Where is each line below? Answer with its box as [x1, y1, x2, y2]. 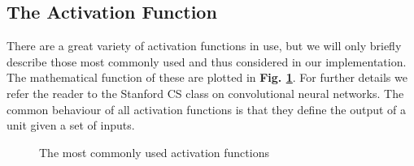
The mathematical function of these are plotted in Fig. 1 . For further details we [7, 69, 407, 86]
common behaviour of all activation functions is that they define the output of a [7, 100, 407, 117]
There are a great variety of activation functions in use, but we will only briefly [7, 37, 402, 54]
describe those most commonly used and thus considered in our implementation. [7, 53, 407, 70]
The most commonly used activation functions [39, 143, 269, 160]
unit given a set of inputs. [7, 117, 135, 134]
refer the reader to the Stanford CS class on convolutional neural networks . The [7, 84, 404, 101]
